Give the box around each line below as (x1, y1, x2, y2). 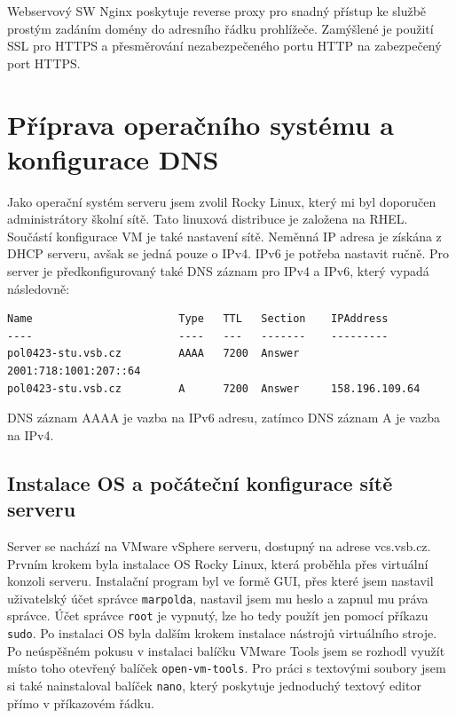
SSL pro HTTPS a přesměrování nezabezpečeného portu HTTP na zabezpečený (7, 36, 442, 55)
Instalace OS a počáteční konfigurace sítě (7, 469, 393, 496)
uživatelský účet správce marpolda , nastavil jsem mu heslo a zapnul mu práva (7, 588, 428, 607)
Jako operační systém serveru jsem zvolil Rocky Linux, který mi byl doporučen (7, 192, 436, 210)
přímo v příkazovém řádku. (7, 693, 154, 712)
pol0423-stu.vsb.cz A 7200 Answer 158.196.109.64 (7, 382, 421, 395)
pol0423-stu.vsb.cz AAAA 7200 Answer (7, 347, 300, 360)
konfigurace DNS (7, 140, 219, 177)
